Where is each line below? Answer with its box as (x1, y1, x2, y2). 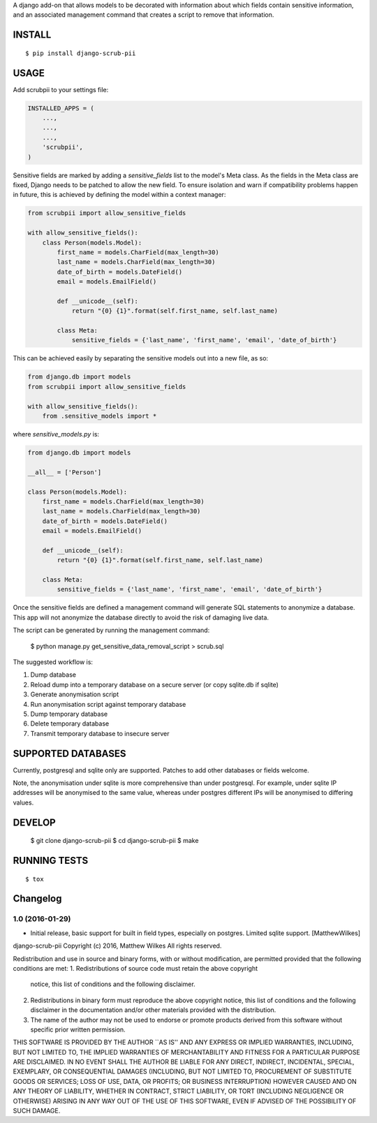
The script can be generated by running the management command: (13, 626, 210, 635)
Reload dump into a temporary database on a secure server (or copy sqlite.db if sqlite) (30, 680, 279, 689)
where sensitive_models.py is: (13, 430, 100, 438)
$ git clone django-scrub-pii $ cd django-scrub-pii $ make (30, 837, 199, 845)
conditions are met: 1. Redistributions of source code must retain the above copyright (13, 964, 258, 972)
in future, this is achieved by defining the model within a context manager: (13, 191, 226, 199)
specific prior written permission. (30, 1025, 126, 1034)
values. (13, 798, 34, 807)
